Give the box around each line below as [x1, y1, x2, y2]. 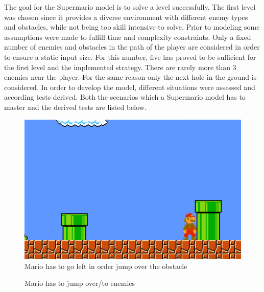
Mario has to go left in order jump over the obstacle [25, 260, 187, 271]
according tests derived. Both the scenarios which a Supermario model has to [4, 92, 246, 102]
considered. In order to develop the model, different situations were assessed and [4, 81, 255, 92]
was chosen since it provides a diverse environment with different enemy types [4, 11, 248, 22]
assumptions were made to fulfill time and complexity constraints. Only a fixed [4, 31, 251, 42]
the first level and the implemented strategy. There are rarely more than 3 [4, 61, 236, 72]
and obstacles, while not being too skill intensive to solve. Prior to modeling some [4, 21, 260, 32]
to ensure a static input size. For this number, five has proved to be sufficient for [4, 51, 256, 62]
